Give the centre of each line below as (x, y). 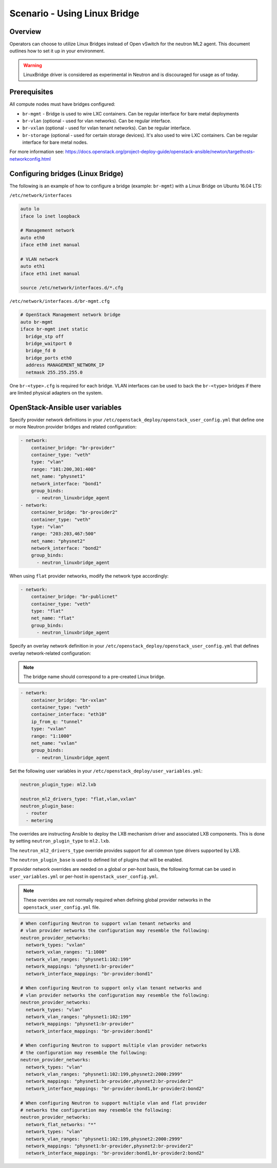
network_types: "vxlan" (56, 945)
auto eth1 (33, 266)
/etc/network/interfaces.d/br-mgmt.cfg (60, 301)
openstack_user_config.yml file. (62, 907)
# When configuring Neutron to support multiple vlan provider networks (114, 1045)
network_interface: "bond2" (66, 548)
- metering (39, 820)
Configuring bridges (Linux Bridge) (66, 174)
